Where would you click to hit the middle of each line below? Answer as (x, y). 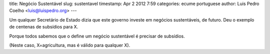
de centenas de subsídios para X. (44, 27)
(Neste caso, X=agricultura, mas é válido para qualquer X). (70, 45)
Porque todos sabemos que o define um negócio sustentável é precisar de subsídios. (97, 36)
